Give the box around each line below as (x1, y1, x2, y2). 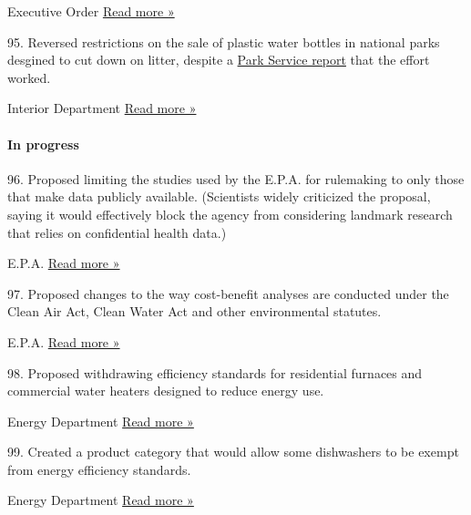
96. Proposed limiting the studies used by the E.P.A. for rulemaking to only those (7, 169, 465, 188)
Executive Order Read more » (7, 2, 175, 20)
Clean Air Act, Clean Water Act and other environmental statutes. (7, 302, 382, 321)
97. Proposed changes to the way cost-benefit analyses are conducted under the (7, 283, 449, 303)
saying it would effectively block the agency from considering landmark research (7, 204, 453, 223)
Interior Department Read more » (7, 98, 197, 118)
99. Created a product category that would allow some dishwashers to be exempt (7, 442, 459, 461)
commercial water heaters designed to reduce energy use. (7, 381, 324, 400)
